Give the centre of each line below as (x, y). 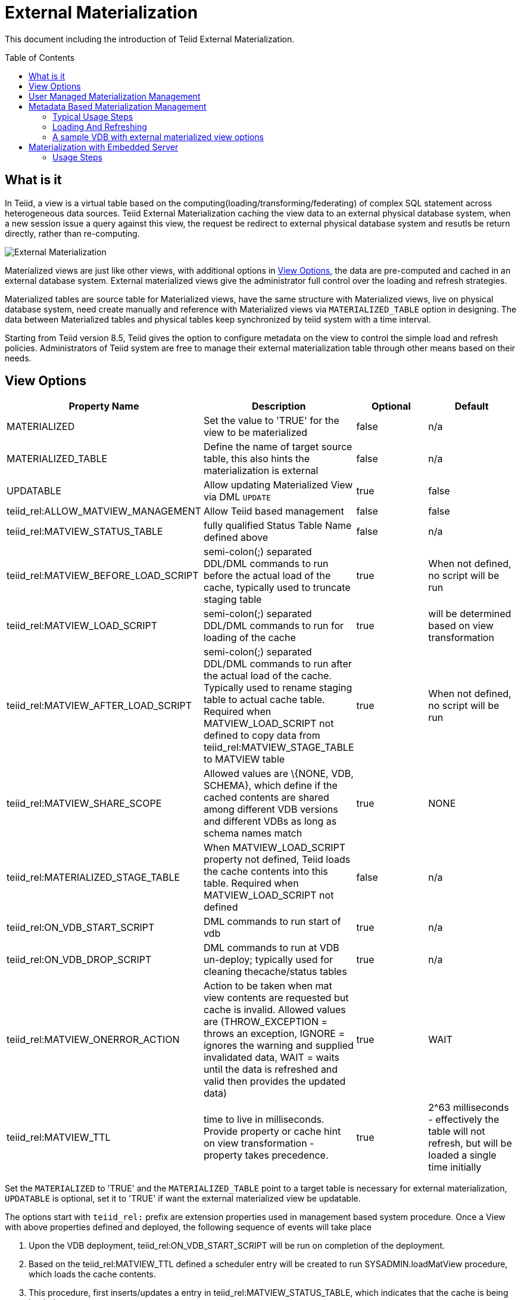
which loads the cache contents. (92, 1274)
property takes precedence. (266, 1155)
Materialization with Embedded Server (104, 147)
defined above (236, 538)
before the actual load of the (267, 576)
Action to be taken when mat (268, 986)
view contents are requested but (276, 998)
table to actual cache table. (264, 700)
